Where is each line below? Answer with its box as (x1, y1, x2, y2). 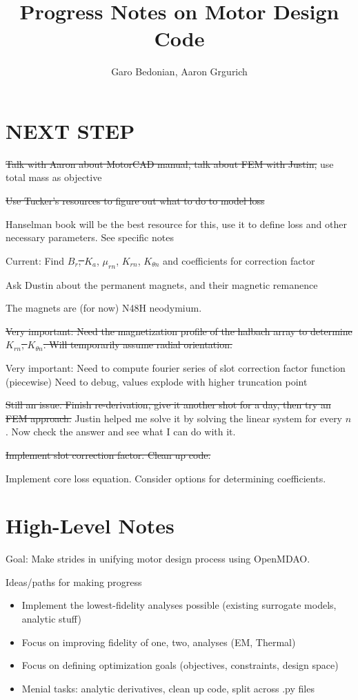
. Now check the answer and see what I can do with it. (6, 424, 236, 439)
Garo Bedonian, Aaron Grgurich (111, 64, 248, 79)
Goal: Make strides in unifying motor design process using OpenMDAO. (6, 551, 310, 566)
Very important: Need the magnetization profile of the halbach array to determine (6, 323, 352, 338)
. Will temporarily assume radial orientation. (43, 337, 232, 352)
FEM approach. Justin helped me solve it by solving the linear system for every (6, 410, 343, 425)
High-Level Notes (6, 511, 175, 540)
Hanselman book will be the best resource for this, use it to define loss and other (6, 216, 347, 231)
